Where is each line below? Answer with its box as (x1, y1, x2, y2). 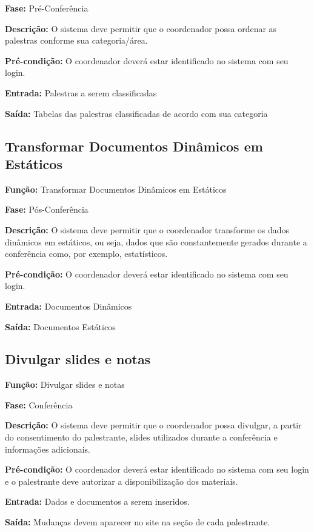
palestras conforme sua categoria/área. (5, 34, 148, 47)
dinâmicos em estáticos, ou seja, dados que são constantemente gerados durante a (5, 235, 307, 248)
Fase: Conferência (5, 398, 73, 411)
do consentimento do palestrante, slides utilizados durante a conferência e (5, 431, 278, 444)
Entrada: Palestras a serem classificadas (5, 86, 157, 99)
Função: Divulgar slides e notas (5, 378, 125, 391)
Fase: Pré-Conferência (5, 2, 89, 14)
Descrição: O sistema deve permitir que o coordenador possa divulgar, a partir (5, 419, 302, 431)
